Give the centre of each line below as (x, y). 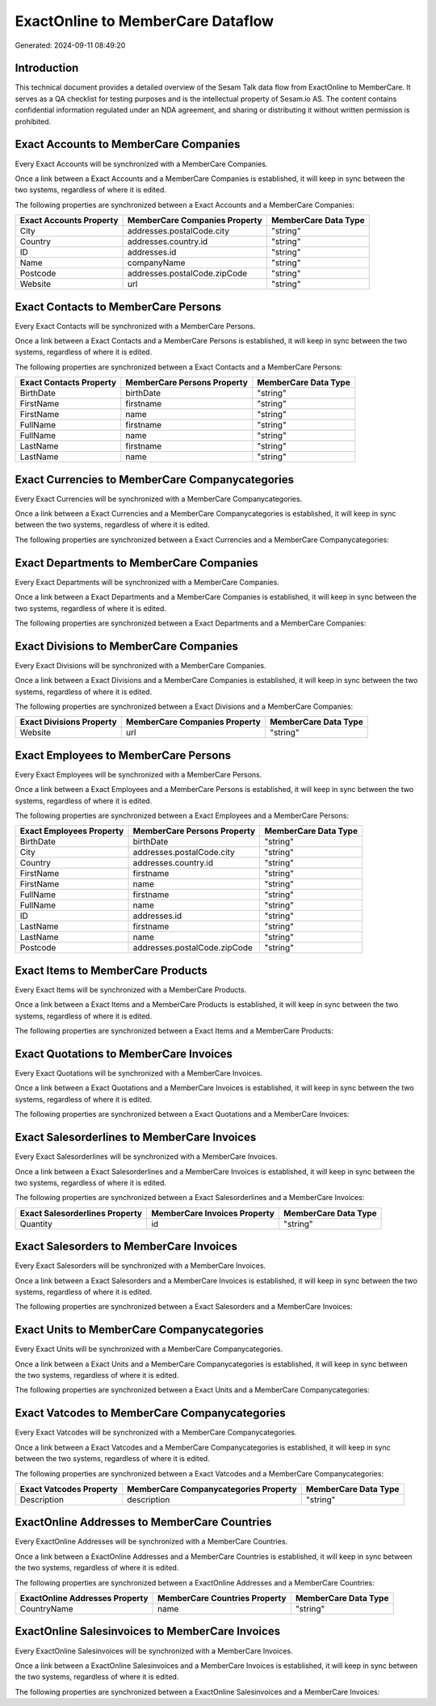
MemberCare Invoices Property (212, 1213)
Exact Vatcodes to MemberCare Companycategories (150, 1413)
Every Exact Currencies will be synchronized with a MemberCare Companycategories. (159, 499)
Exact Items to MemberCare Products (111, 970)
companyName (156, 263)
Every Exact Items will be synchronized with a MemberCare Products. (131, 990)
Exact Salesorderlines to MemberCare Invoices (136, 1137)
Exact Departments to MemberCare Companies (136, 563)
